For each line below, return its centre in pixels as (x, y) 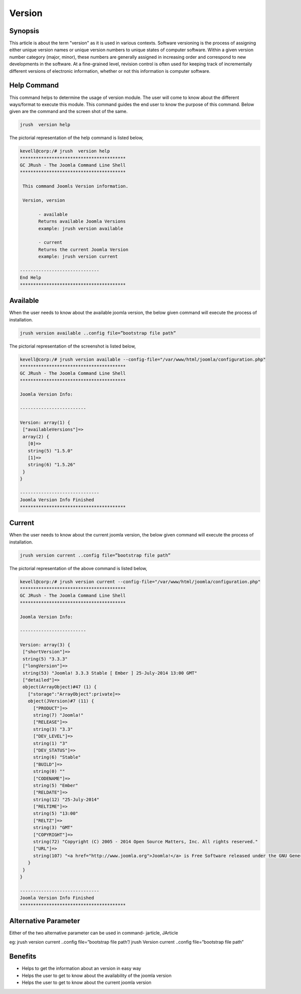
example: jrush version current (78, 257)
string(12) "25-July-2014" (66, 799)
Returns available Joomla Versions (82, 222)
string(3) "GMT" (53, 828)
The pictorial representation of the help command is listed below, (77, 138)
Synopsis (24, 31)
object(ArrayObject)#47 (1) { (60, 687)
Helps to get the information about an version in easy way (82, 968)
